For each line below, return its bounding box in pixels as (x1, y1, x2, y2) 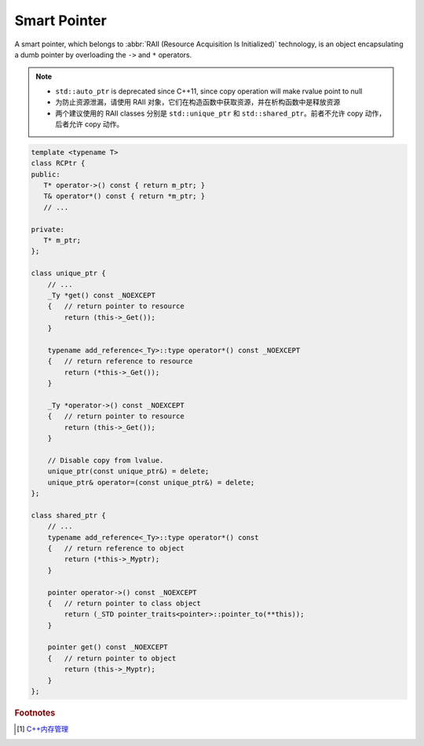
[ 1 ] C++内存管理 (16, 724, 69, 734)
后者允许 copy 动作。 (55, 119, 124, 129)
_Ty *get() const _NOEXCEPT (47, 291, 156, 300)
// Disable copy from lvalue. (47, 456, 164, 465)
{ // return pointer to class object (47, 598, 202, 608)
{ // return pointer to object (47, 653, 177, 663)
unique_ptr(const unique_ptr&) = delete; (47, 467, 210, 476)
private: (31, 225, 65, 233)
